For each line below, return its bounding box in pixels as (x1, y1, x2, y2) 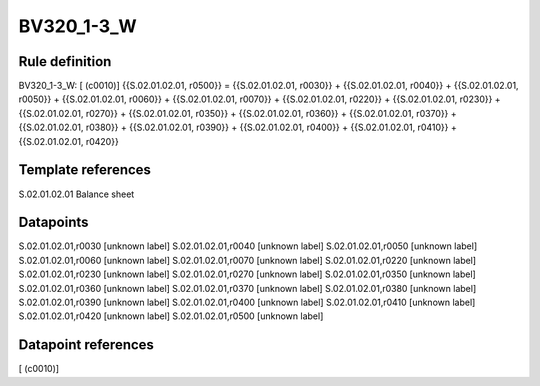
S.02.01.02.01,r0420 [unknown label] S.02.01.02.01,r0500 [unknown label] (18, 310, 324, 322)
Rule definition (18, 53, 112, 70)
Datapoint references (18, 336, 155, 354)
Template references (18, 161, 152, 179)
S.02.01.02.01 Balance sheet (18, 188, 135, 200)
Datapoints (18, 214, 89, 231)
